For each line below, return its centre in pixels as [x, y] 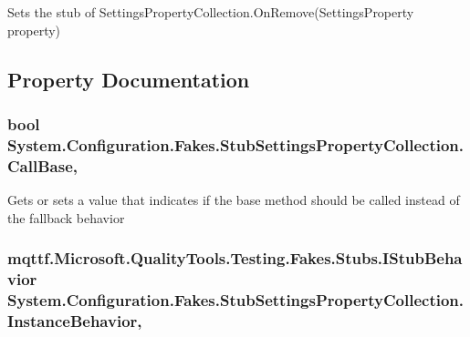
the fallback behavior [66, 217]
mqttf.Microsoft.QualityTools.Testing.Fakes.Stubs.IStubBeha [235, 258]
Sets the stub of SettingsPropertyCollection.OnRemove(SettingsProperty [211, 12]
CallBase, [42, 165]
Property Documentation [129, 79]
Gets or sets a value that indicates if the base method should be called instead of [234, 200]
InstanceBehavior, [75, 320]
